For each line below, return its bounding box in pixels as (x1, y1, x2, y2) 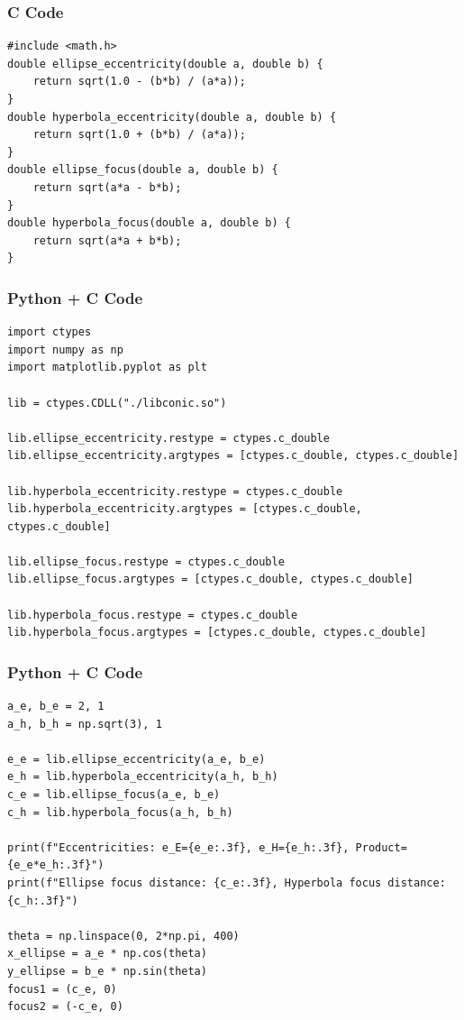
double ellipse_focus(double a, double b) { (7, 163, 278, 177)
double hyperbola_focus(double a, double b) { (7, 216, 291, 230)
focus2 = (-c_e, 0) (7, 1000, 123, 1014)
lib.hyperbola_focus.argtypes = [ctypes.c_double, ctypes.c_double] (7, 626, 427, 639)
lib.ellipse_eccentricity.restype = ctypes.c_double (7, 431, 330, 445)
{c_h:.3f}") (7, 894, 78, 907)
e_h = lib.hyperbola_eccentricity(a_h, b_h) (7, 770, 278, 784)
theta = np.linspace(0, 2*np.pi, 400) (7, 929, 240, 942)
